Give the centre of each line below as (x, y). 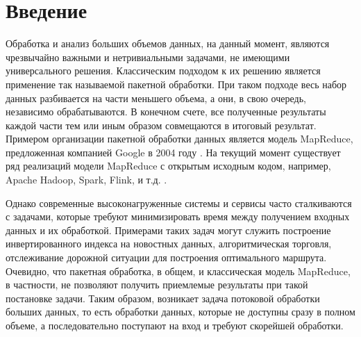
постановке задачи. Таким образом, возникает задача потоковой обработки (163, 298)
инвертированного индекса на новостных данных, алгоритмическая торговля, (169, 244)
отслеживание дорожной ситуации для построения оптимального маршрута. (166, 257)
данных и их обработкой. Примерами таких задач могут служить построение (168, 230)
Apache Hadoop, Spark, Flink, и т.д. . (86, 180)
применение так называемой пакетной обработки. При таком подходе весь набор (176, 84)
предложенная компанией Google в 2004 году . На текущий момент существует (173, 152)
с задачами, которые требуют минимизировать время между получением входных (178, 216)
